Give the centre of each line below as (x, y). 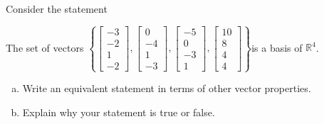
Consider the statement (57, 9)
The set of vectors (45, 47)
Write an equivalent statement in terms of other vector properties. (167, 88)
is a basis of (277, 47)
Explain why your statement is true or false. (119, 112)
